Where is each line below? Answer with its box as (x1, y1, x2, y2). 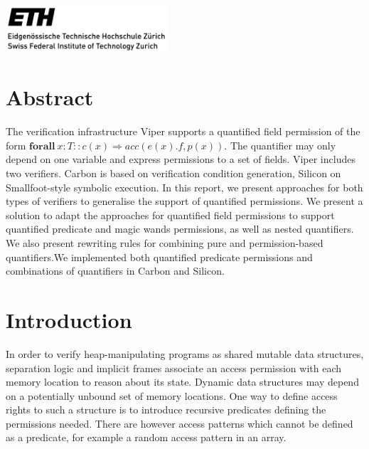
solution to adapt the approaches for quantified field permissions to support (6, 207, 335, 222)
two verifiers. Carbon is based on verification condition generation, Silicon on (6, 166, 341, 181)
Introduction (6, 305, 132, 334)
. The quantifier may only (224, 137, 336, 152)
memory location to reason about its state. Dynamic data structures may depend (6, 374, 359, 389)
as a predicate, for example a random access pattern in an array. (6, 430, 287, 445)
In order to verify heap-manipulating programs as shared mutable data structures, (6, 346, 364, 361)
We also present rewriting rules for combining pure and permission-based (6, 236, 323, 250)
